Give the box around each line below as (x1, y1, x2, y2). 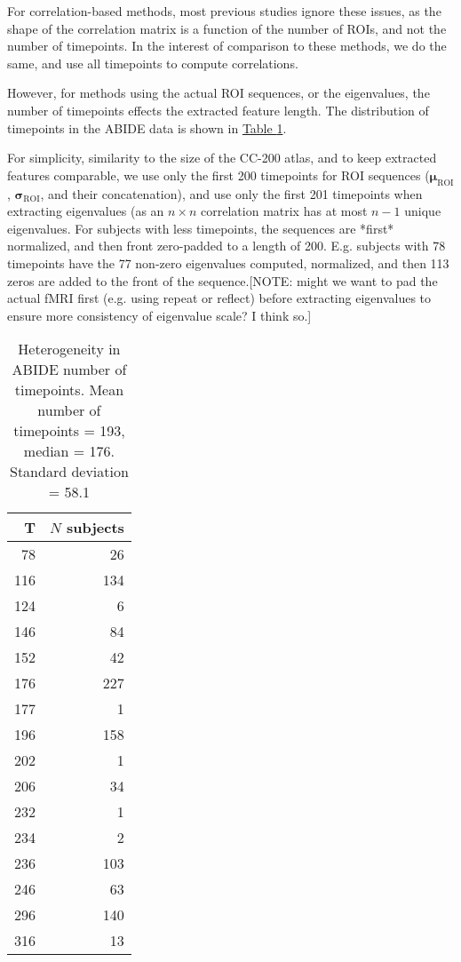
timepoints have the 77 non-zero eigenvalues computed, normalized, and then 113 (7, 253, 449, 272)
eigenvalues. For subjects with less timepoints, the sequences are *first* (7, 219, 394, 237)
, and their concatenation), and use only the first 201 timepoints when (40, 184, 423, 203)
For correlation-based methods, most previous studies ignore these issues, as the (7, 2, 441, 20)
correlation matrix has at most (201, 202, 368, 220)
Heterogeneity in (18, 338, 121, 360)
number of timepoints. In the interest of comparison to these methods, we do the (7, 36, 447, 55)
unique (404, 202, 441, 220)
